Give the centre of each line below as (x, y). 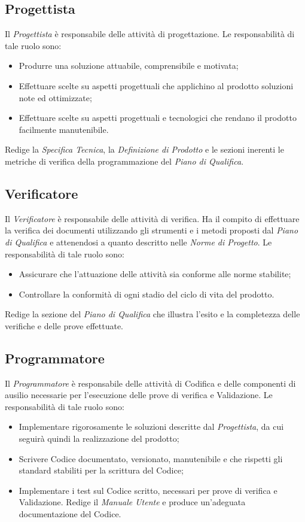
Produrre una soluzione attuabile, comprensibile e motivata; (129, 66)
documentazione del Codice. (70, 514)
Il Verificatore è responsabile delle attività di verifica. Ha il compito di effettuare (152, 218)
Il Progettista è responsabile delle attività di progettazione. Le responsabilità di (150, 34)
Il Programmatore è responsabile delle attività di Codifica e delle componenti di (150, 383)
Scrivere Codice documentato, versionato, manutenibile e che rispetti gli (151, 458)
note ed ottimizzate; (55, 97)
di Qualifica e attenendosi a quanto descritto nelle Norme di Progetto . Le (138, 242)
